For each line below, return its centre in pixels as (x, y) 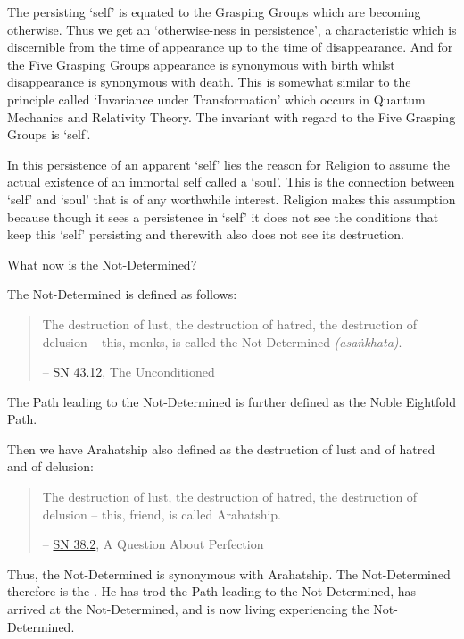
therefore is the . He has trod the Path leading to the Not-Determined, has (212, 591)
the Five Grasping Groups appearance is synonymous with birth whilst (201, 64)
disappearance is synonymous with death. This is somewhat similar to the (209, 82)
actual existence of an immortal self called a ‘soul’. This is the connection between (231, 182)
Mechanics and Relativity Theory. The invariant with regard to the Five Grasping (232, 116)
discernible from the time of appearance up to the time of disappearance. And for (230, 47)
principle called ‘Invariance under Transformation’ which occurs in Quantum (216, 99)
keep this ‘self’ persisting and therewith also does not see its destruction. (206, 234)
